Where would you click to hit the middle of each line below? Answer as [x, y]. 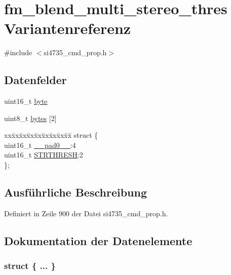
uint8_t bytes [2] [30, 118]
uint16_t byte [26, 101]
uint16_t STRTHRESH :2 [44, 155]
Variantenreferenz [68, 28]
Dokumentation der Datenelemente [98, 240]
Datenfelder [35, 80]
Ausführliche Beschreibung [75, 192]
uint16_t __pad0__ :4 [40, 145]
